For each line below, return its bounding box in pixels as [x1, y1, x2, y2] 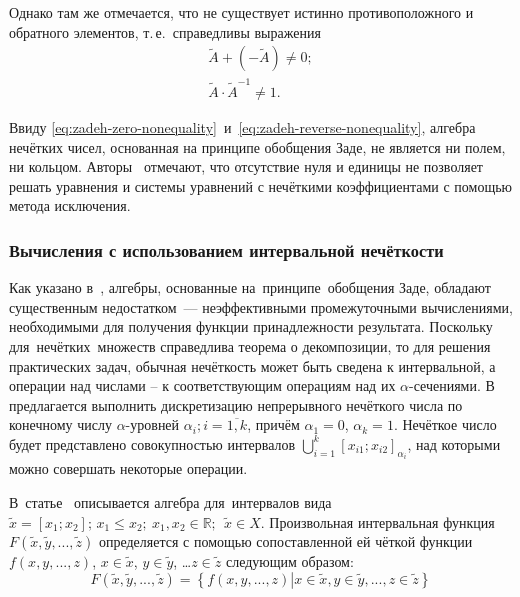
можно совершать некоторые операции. [9, 458, 248, 479]
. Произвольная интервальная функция [260, 511, 495, 532]
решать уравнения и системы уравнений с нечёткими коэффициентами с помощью [9, 175, 513, 196]
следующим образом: [225, 551, 354, 572]
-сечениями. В [409, 375, 495, 396]
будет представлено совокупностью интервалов [9, 433, 296, 454]
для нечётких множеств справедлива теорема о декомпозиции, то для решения [9, 335, 491, 356]
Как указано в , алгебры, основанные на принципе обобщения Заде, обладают [9, 277, 491, 298]
